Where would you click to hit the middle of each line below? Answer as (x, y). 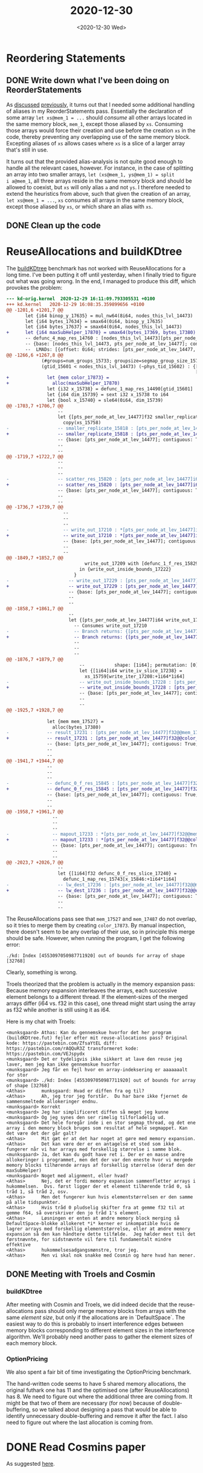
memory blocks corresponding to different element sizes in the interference (101, 1331)
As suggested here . (31, 1464)
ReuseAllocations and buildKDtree (94, 252)
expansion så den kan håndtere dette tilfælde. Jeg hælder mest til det (101, 1234)
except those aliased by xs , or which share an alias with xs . (79, 206)
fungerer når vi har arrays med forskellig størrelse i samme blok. (94, 1149)
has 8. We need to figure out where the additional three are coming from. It (99, 1397)
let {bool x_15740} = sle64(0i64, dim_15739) (105, 400)
